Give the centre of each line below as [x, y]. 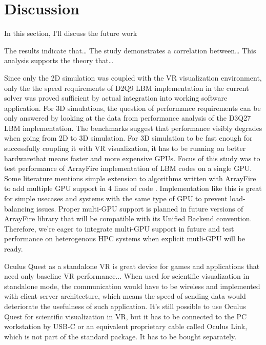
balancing [19, 208]
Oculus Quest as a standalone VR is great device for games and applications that [132, 266]
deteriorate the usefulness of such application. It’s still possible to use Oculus [125, 306]
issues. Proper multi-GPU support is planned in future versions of [140, 208]
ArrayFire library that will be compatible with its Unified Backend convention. [128, 218]
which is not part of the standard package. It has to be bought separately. [120, 336]
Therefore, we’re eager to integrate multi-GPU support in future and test [119, 228]
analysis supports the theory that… [59, 60]
